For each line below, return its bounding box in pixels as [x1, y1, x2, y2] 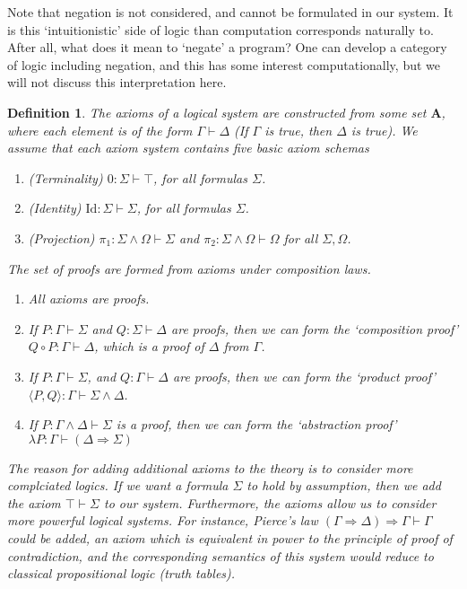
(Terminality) [28, 168, 103, 187]
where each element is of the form [7, 120, 193, 139]
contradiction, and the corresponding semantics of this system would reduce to [7, 546, 434, 565]
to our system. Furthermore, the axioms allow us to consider [103, 493, 437, 512]
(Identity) [28, 198, 82, 217]
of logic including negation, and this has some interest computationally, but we [7, 55, 440, 74]
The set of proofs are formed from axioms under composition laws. [7, 259, 371, 277]
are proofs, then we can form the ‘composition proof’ [171, 319, 459, 338]
